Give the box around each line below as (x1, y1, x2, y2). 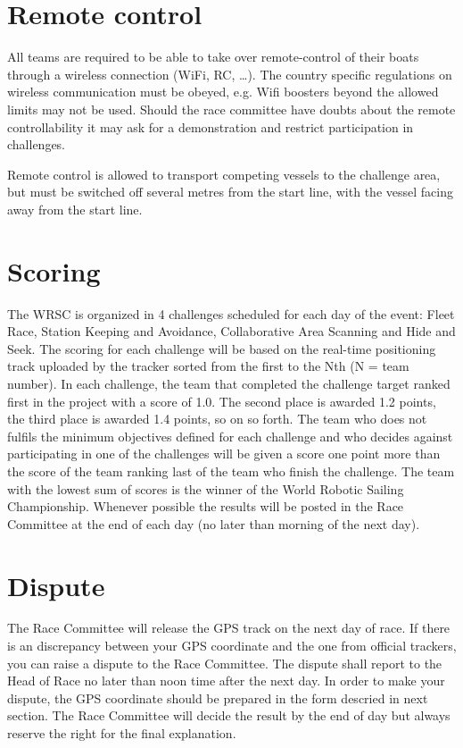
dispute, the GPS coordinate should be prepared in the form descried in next (7, 688, 428, 707)
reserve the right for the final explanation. (7, 724, 236, 742)
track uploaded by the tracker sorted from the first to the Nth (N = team (7, 357, 409, 375)
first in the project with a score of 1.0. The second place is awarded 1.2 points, (7, 391, 436, 410)
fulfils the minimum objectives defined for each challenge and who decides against (7, 426, 453, 445)
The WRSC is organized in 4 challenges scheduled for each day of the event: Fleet (7, 304, 455, 323)
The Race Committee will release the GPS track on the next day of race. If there (7, 618, 451, 637)
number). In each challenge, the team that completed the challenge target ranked (7, 374, 451, 392)
